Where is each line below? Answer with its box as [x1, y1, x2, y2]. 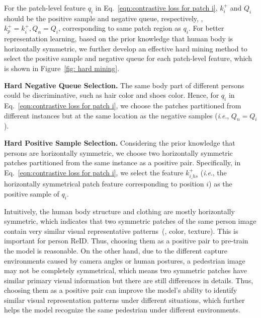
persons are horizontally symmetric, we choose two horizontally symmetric [4, 147, 233, 158]
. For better [188, 23, 224, 33]
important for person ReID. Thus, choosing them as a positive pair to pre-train [4, 235, 248, 246]
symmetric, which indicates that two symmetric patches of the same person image [4, 216, 256, 226]
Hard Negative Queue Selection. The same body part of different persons [4, 80, 244, 90]
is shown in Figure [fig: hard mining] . [4, 62, 120, 73]
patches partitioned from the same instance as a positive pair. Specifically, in [4, 157, 241, 168]
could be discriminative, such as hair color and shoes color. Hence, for [4, 90, 219, 100]
